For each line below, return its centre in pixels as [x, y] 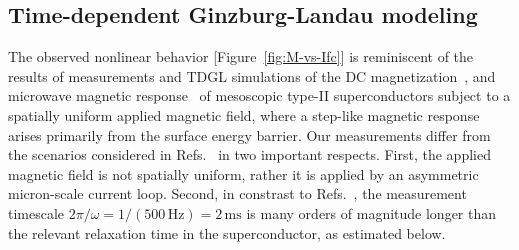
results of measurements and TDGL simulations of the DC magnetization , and [252, 75]
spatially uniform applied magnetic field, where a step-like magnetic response [244, 114]
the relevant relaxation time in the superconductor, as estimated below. [227, 232]
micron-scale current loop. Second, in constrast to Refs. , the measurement [237, 193]
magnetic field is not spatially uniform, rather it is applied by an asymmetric [243, 173]
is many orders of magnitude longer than [371, 212]
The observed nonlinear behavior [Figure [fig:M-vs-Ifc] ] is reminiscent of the [241, 56]
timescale [36, 212]
